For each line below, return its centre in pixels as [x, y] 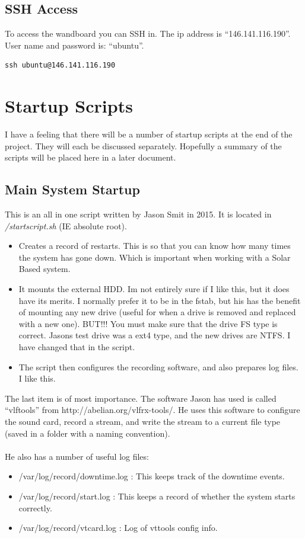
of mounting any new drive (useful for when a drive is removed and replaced [157, 312]
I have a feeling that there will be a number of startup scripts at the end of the [149, 134]
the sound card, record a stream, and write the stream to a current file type [143, 421]
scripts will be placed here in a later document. [90, 157]
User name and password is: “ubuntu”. [74, 45]
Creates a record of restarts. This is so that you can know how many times [155, 246]
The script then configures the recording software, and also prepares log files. [158, 366]
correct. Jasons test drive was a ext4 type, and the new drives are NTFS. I [155, 335]
